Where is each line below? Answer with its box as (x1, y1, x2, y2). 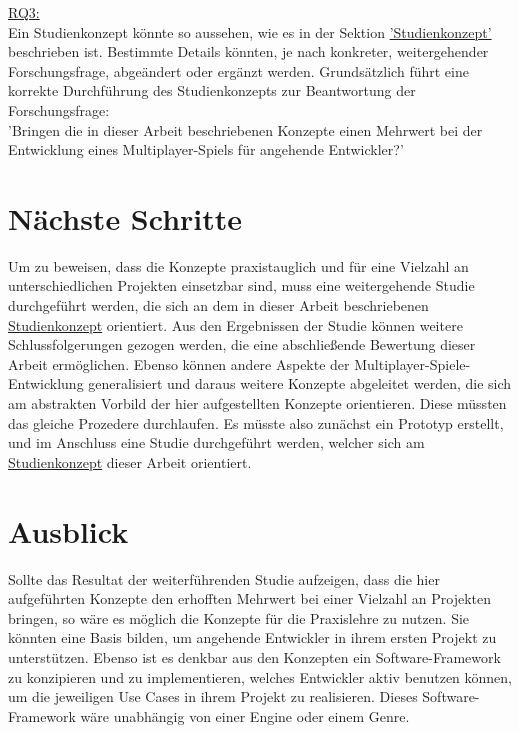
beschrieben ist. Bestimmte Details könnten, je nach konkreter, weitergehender (8, 41, 489, 62)
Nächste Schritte (8, 197, 243, 238)
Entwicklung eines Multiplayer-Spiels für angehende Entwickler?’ (8, 139, 404, 160)
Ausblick (8, 510, 129, 551)
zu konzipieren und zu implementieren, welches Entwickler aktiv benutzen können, (8, 666, 512, 687)
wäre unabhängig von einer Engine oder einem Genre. (80, 705, 410, 726)
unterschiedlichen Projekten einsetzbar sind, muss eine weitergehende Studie (8, 275, 475, 296)
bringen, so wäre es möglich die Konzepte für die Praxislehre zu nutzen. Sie (8, 607, 470, 628)
